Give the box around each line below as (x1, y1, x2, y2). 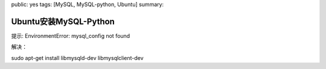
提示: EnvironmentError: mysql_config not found (11, 32, 130, 39)
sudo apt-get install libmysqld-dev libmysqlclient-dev (11, 54, 144, 61)
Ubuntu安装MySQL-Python (11, 16, 115, 26)
